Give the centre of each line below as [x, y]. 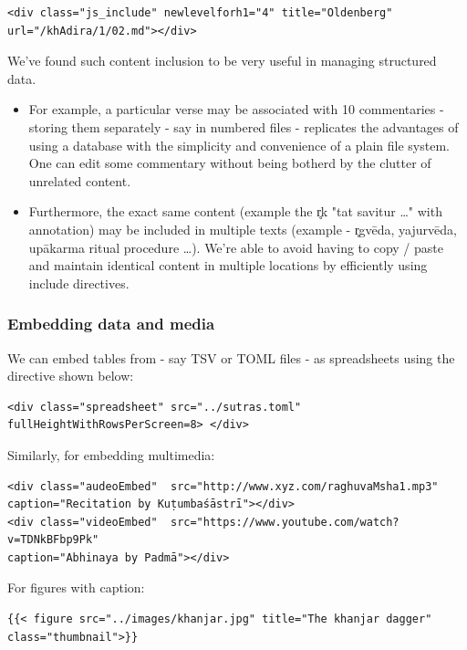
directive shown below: [71, 376]
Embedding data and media [111, 324]
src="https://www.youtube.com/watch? [285, 522]
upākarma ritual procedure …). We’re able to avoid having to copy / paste [236, 247]
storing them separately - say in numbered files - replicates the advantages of [244, 126]
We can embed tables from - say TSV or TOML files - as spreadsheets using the [231, 357]
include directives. [79, 283]
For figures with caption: [76, 587]
